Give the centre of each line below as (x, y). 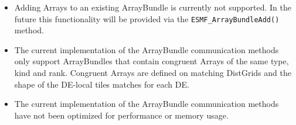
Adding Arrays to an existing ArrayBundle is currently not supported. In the (153, 7)
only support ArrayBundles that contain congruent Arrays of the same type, (152, 61)
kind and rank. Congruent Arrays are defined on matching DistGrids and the (153, 73)
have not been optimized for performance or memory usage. (121, 115)
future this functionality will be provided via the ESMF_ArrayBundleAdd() (147, 18)
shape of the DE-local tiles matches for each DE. (102, 84)
